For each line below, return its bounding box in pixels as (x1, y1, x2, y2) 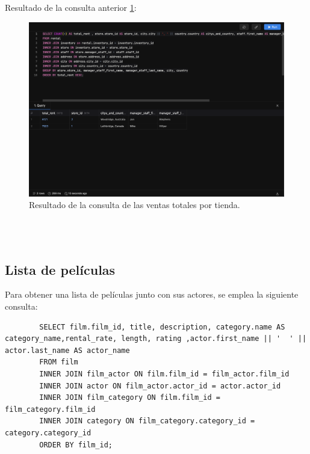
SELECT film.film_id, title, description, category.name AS (39, 322, 285, 331)
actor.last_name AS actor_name (5, 346, 130, 355)
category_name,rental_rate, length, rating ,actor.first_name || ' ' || (5, 334, 307, 343)
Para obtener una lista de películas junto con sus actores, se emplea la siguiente (5, 288, 299, 301)
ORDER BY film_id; (39, 440, 113, 449)
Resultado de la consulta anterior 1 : (5, 1, 137, 13)
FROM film (39, 358, 78, 367)
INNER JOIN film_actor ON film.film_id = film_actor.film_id (39, 369, 290, 378)
